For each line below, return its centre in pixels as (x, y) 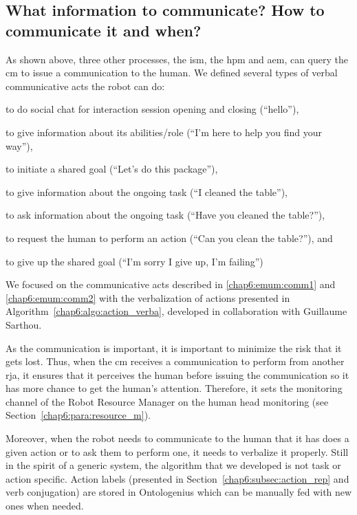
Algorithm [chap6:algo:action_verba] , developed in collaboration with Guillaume (176, 311)
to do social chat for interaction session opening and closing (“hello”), (152, 109)
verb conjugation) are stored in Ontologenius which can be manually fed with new (179, 492)
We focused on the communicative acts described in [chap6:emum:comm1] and (171, 284)
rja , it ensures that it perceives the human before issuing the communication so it (177, 374)
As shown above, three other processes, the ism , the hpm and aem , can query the (177, 59)
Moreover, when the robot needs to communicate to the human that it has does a (177, 438)
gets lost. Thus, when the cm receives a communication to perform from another (175, 361)
